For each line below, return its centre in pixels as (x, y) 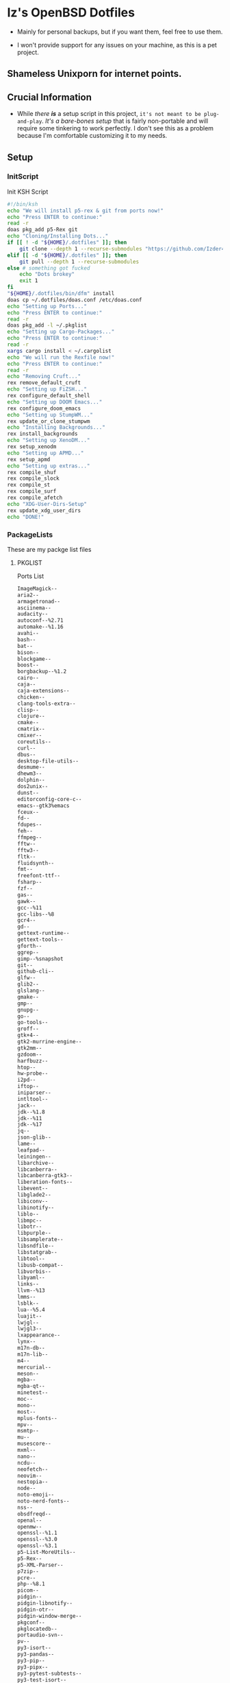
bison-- (28, 652)
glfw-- (26, 978)
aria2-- (28, 595)
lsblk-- (28, 1303)
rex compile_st (29, 485)
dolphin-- (31, 780)
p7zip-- (28, 1571)
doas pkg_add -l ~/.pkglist (47, 325)
